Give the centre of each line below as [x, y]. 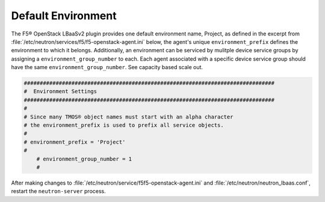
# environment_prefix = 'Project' [75, 142]
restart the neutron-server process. [59, 191]
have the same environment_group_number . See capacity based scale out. [107, 67]
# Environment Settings [60, 91]
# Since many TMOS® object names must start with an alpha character [128, 117]
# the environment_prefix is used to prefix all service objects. [124, 125]
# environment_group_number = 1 [84, 159]
